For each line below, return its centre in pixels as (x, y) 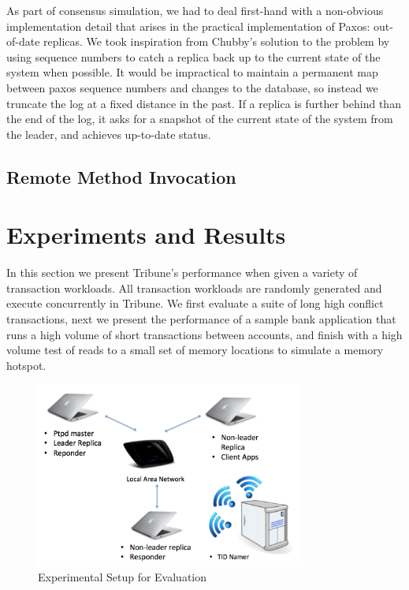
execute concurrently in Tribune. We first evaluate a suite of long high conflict (195, 303)
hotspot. (26, 365)
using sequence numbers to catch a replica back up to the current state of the (193, 56)
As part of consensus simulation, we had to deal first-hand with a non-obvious (195, 10)
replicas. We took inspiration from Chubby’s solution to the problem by (217, 41)
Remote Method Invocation (121, 176)
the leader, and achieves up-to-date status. (109, 134)
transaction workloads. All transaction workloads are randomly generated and (194, 288)
